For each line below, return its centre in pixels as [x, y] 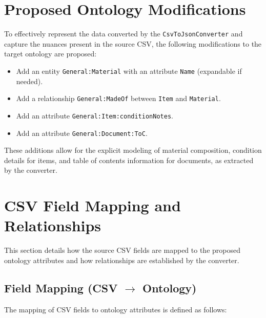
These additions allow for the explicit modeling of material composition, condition [133, 150]
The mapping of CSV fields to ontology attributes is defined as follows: [116, 309]
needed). [29, 81]
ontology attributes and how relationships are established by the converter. [122, 260]
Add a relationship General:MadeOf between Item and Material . [118, 98]
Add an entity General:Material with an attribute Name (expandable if [129, 71]
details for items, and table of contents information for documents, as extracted [129, 160]
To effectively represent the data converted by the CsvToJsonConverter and [124, 34]
